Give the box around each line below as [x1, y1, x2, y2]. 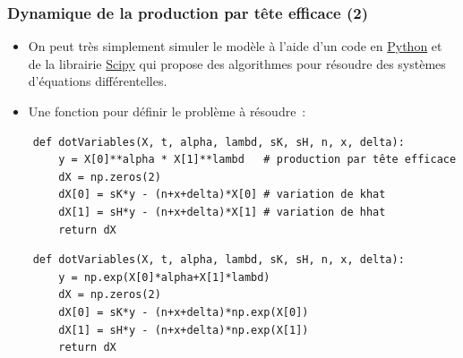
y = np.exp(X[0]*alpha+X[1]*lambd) [58, 270, 270, 284]
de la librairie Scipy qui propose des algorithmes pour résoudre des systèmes [28, 54, 446, 72]
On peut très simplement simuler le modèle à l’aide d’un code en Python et [28, 37, 442, 55]
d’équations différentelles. [28, 72, 167, 90]
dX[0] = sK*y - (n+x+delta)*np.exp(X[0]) [58, 305, 309, 319]
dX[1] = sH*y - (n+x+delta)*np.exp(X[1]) [58, 323, 309, 337]
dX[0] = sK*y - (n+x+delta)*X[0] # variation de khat [58, 188, 386, 201]
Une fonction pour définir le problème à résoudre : [28, 102, 306, 120]
